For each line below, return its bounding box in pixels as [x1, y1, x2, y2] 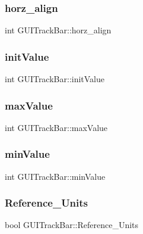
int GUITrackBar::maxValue [5, 121, 108, 133]
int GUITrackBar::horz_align [5, 24, 112, 36]
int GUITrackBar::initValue [5, 73, 105, 85]
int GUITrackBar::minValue [5, 170, 106, 182]
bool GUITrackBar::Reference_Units [5, 219, 139, 231]
